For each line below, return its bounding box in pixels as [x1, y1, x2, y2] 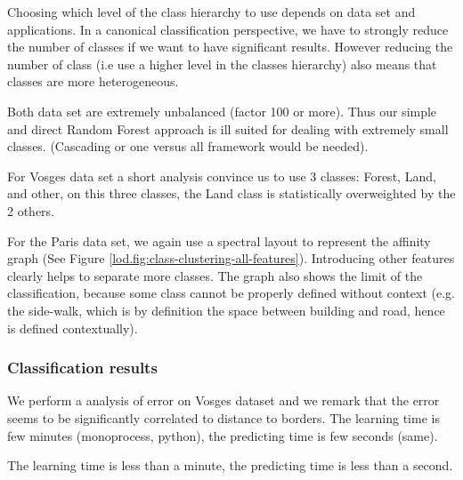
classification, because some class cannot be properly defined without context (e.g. [7, 284, 455, 302]
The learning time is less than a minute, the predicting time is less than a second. [7, 456, 453, 475]
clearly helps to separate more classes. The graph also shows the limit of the [7, 266, 423, 284]
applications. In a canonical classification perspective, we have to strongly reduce [7, 20, 449, 38]
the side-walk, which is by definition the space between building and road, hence [7, 300, 445, 319]
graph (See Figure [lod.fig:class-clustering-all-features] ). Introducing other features [7, 249, 455, 268]
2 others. [7, 201, 55, 220]
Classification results [7, 356, 158, 379]
